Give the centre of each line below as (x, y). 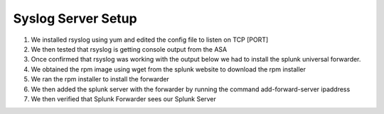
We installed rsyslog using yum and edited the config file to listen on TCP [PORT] (150, 40)
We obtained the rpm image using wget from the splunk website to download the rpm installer (168, 69)
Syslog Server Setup (75, 18)
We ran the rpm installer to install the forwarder (100, 79)
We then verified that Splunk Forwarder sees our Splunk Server (124, 98)
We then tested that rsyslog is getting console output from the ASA (129, 49)
